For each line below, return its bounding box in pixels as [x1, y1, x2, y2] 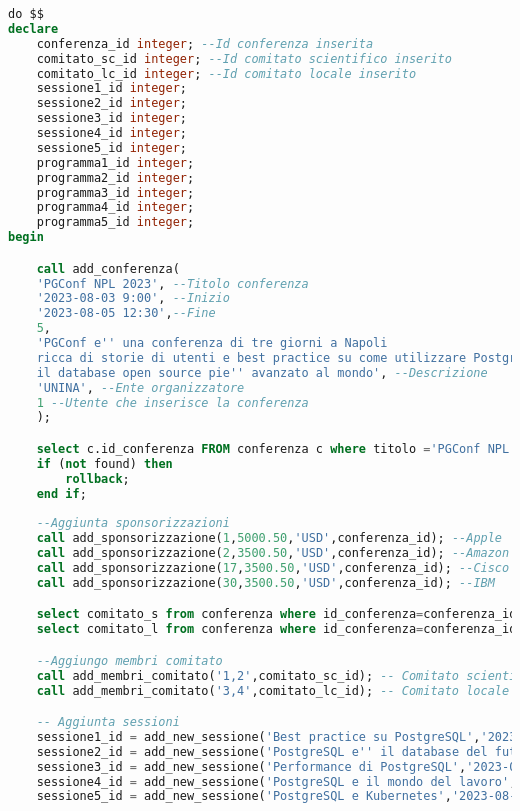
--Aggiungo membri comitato [36, 653, 223, 668]
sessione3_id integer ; [36, 111, 187, 126]
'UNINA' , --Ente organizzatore [36, 380, 245, 395]
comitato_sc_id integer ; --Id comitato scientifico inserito [36, 51, 452, 66]
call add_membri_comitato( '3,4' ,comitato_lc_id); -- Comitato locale [36, 683, 510, 698]
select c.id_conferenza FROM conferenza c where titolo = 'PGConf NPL [36, 441, 510, 456]
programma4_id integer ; [36, 200, 195, 215]
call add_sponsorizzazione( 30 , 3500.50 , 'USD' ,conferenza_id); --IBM [36, 575, 495, 590]
